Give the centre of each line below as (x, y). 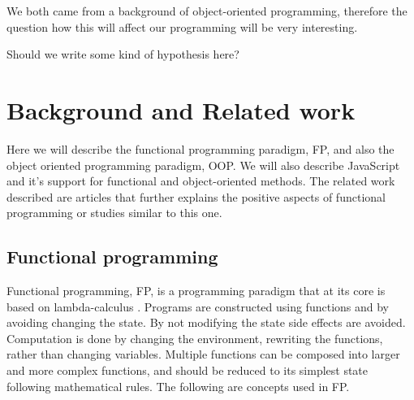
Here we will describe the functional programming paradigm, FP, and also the (201, 148)
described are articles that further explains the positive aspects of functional (196, 196)
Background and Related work (181, 109)
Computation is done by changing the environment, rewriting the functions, (195, 338)
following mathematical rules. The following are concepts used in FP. (178, 386)
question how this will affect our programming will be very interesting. (182, 26)
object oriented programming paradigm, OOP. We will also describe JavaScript (203, 165)
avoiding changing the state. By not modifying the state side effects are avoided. (206, 322)
